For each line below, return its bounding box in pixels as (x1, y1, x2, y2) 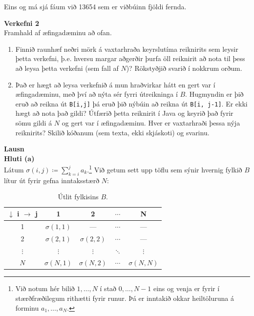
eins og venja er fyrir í (153, 283, 220, 294)
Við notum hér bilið (15, 283, 75, 294)
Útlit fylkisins (58, 191, 99, 202)
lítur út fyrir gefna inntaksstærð (4, 175, 100, 185)
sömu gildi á (15, 118, 52, 127)
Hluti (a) (4, 153, 35, 163)
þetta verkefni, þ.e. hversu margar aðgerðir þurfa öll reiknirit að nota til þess (15, 53, 245, 63)
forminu (15, 302, 39, 313)
